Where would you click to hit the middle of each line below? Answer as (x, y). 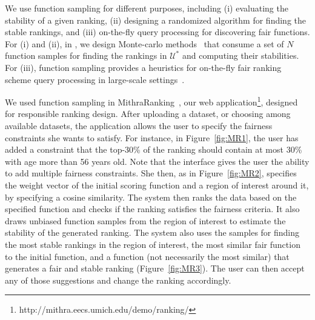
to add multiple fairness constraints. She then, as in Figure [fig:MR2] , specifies (151, 173)
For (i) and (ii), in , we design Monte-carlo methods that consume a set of (144, 43)
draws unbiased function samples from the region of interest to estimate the (145, 220)
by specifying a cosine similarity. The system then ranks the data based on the (151, 197)
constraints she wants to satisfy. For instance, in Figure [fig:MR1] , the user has (152, 137)
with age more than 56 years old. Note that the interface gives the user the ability (157, 161)
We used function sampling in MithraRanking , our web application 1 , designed (151, 101)
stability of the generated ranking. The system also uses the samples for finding (152, 232)
